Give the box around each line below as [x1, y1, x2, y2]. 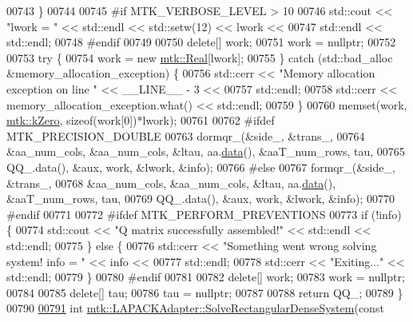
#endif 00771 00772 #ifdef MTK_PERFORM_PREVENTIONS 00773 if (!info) [6, 205, 402, 222]
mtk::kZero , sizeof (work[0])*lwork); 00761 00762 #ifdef [6, 112, 275, 129]
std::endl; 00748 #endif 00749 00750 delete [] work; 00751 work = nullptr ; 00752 [6, 34, 396, 50]
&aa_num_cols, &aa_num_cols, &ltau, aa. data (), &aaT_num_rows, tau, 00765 [6, 143, 405, 160]
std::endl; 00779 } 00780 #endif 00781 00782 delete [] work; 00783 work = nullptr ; [6, 268, 405, 285]
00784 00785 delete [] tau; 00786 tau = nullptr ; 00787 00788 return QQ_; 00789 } [6, 284, 403, 300]
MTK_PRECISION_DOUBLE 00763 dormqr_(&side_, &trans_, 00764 [6, 127, 365, 144]
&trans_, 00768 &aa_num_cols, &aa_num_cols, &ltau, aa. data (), [6, 174, 336, 191]
